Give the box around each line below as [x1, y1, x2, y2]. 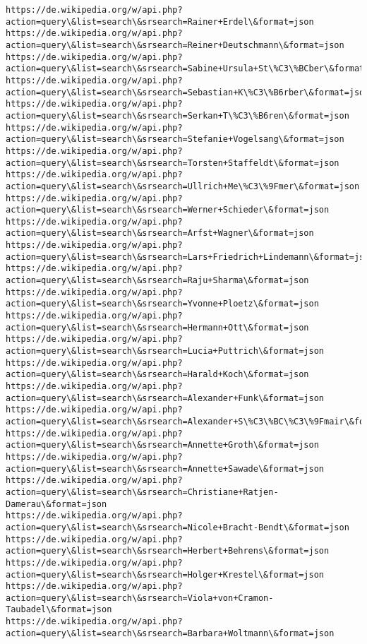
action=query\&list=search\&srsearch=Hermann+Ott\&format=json [6, 322, 309, 333]
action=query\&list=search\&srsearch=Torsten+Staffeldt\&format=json [6, 157, 339, 168]
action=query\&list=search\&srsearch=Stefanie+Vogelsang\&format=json [6, 134, 344, 145]
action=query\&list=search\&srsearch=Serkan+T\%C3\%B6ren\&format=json [6, 110, 349, 121]
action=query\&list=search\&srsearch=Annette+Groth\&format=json [6, 440, 319, 451]
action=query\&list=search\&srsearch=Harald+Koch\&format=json [6, 369, 309, 380]
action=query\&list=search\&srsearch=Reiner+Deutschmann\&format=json [6, 40, 344, 50]
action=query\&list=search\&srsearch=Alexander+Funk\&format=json [6, 393, 325, 403]
